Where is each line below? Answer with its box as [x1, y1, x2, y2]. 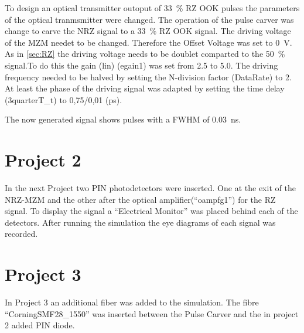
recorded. [5, 227, 38, 240]
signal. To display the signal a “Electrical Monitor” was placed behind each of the [5, 205, 298, 217]
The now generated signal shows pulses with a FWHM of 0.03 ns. [5, 113, 241, 125]
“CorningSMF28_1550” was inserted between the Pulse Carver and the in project [5, 307, 299, 320]
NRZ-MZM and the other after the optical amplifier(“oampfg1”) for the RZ [5, 193, 276, 205]
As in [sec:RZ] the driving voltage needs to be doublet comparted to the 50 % [5, 47, 285, 60]
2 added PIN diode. [5, 319, 75, 331]
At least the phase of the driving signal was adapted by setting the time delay [5, 82, 285, 94]
